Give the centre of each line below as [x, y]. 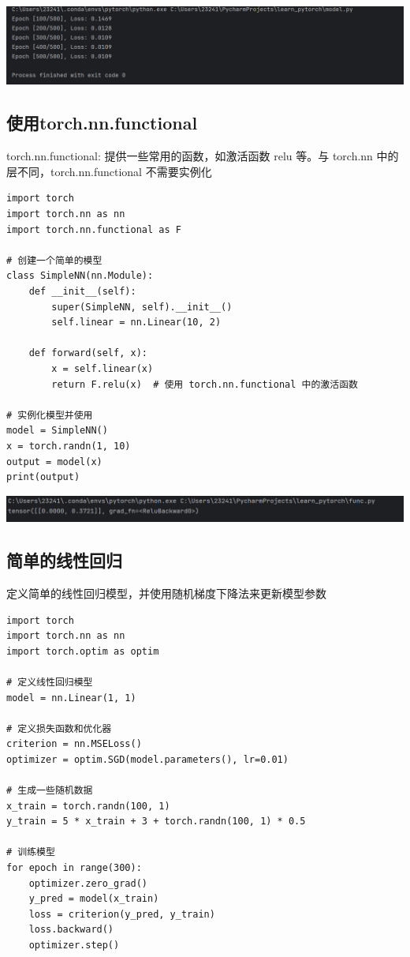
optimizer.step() [74, 946]
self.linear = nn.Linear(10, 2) [136, 323]
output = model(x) [54, 462]
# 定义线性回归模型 [50, 682]
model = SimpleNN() [57, 431]
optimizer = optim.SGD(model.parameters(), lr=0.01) [147, 759]
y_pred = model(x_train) [94, 899]
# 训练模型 [31, 852]
